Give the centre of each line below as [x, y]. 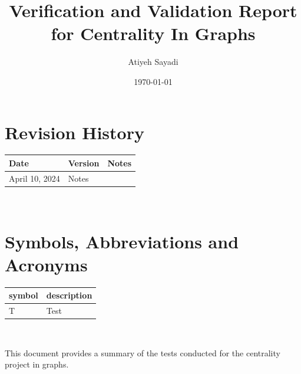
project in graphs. [37, 364]
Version [84, 163]
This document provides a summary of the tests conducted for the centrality [143, 352]
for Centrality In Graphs [153, 33]
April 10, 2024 [34, 178]
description [69, 295]
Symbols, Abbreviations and [122, 241]
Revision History [75, 132]
